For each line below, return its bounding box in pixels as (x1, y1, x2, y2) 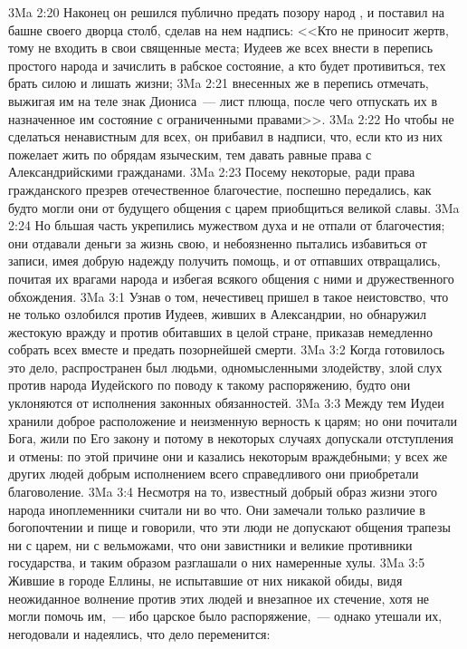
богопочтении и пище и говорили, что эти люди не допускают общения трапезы (8, 518, 451, 537)
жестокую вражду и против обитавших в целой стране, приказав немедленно (8, 322, 434, 341)
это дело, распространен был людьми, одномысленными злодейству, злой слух (8, 357, 443, 376)
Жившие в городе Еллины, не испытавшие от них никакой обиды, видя (8, 571, 403, 589)
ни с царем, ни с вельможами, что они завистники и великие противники (8, 535, 413, 554)
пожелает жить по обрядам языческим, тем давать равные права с (8, 144, 372, 163)
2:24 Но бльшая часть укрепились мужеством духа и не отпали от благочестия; (8, 216, 445, 235)
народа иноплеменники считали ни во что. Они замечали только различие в (8, 499, 425, 518)
